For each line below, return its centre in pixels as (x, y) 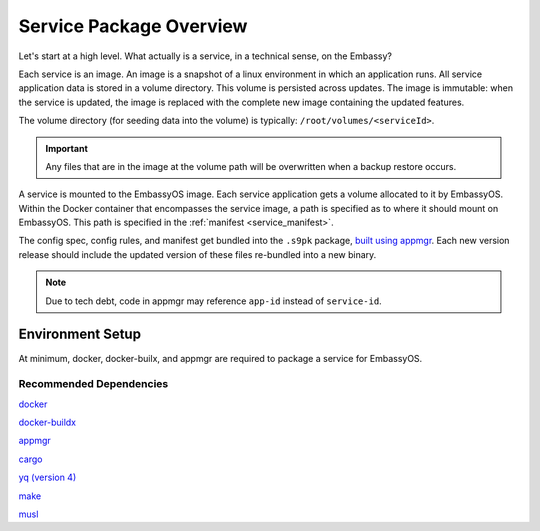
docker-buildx (47, 422)
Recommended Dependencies (93, 384)
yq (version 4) (47, 477)
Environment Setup (80, 334)
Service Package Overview (133, 26)
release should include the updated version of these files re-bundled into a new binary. (197, 254)
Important (67, 148)
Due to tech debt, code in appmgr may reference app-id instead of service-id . (213, 301)
